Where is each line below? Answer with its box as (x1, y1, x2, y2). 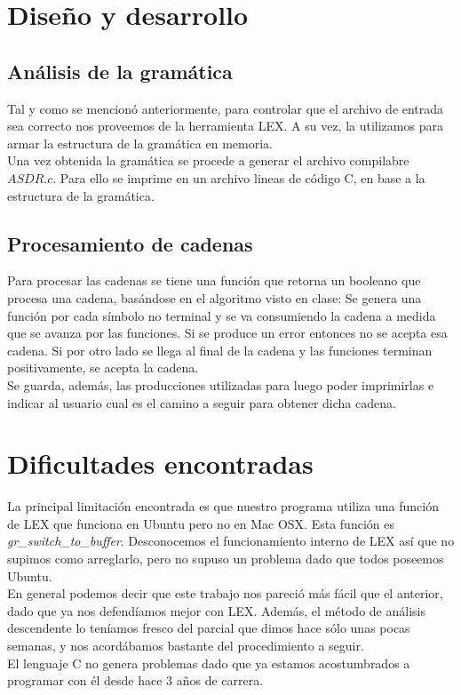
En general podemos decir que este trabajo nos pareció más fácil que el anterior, (7, 584, 443, 603)
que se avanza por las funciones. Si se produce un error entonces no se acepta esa (7, 324, 448, 342)
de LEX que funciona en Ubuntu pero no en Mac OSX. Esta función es (7, 514, 394, 532)
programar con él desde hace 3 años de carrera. (7, 671, 264, 690)
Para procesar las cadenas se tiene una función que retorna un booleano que (7, 271, 421, 290)
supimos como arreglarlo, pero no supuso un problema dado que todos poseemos (7, 549, 444, 567)
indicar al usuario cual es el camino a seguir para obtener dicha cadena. (7, 393, 396, 411)
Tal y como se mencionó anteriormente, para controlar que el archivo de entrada (7, 99, 444, 117)
